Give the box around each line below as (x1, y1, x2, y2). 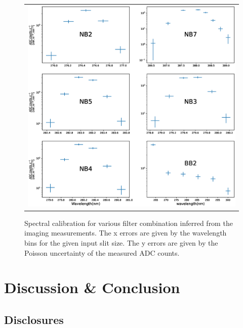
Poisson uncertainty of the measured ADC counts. (24, 247, 180, 258)
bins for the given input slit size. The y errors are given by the (24, 238, 218, 248)
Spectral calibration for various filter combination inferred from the (24, 217, 233, 228)
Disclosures (4, 311, 64, 327)
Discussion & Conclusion (4, 277, 180, 298)
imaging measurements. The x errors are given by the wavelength (24, 227, 227, 238)
